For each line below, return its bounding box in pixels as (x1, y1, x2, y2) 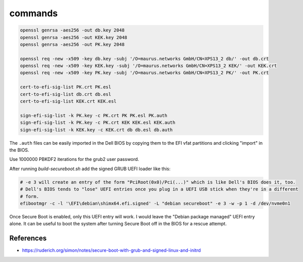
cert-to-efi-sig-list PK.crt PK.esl (20, 84, 112, 90)
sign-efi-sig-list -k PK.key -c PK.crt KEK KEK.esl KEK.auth (20, 120, 176, 125)
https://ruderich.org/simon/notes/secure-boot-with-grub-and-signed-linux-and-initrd (22, 247, 201, 253)
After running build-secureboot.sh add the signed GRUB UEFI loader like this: (9, 166, 171, 172)
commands (9, 8, 58, 19)
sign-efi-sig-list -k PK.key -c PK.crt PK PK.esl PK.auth (20, 112, 167, 118)
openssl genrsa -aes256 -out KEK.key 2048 (20, 35, 127, 40)
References (9, 234, 47, 243)
